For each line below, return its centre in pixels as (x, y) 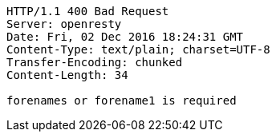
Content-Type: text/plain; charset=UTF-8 (138, 49)
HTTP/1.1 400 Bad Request (88, 11)
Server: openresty (64, 24)
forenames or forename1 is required (122, 101)
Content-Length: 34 (67, 75)
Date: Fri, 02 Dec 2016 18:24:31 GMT (125, 37)
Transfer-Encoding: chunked (95, 62)
